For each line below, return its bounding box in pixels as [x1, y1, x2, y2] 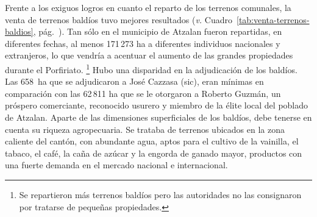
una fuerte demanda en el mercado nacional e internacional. [5, 158, 228, 171]
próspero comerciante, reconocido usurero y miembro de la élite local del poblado [5, 99, 308, 112]
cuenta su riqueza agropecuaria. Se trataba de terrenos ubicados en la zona [5, 123, 285, 135]
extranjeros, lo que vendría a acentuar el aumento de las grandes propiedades [5, 49, 293, 62]
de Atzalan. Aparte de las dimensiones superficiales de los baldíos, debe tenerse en [5, 111, 312, 123]
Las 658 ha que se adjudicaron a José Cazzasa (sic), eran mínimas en [5, 75, 264, 88]
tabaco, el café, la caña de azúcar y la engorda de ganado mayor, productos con [5, 146, 302, 159]
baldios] [5, 25, 34, 38]
